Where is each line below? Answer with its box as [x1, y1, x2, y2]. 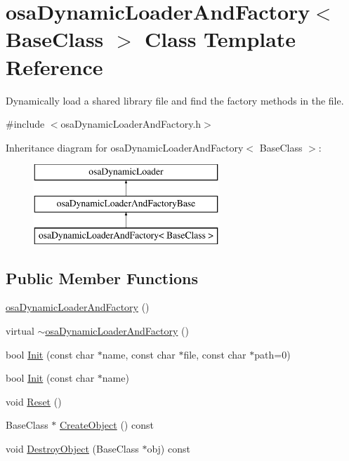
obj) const [147, 441, 190, 456]
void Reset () [6, 394, 62, 408]
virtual [6, 323, 34, 338]
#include [6, 116, 45, 131]
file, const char [183, 347, 246, 361]
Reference [6, 52, 103, 81]
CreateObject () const [60, 417, 154, 432]
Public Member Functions [6, 267, 198, 288]
